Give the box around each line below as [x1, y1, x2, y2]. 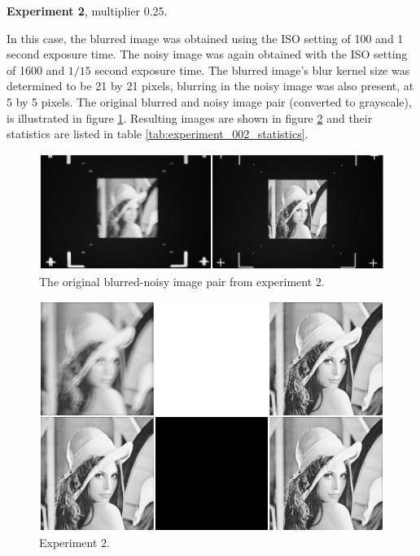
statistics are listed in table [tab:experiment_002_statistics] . [7, 125, 308, 142]
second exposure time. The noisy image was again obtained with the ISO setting [7, 46, 408, 63]
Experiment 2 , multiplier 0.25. [7, 2, 168, 19]
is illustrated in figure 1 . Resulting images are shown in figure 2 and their [7, 109, 373, 126]
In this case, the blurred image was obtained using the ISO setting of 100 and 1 [7, 29, 404, 46]
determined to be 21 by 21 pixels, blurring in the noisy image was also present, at [7, 77, 414, 94]
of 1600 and [7, 61, 65, 78]
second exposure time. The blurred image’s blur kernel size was [94, 61, 410, 78]
